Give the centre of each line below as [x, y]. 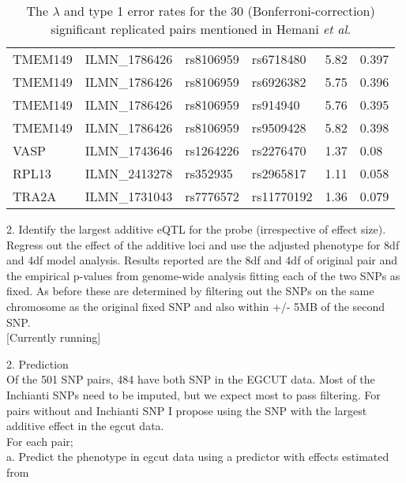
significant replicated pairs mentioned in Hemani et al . [201, 29]
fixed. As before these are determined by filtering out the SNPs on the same [190, 291]
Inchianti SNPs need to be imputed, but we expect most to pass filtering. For [194, 394]
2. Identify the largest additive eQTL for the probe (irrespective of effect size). [196, 229]
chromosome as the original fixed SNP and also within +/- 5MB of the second [196, 306]
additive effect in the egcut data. [85, 426]
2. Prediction [38, 363]
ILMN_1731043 [129, 196]
